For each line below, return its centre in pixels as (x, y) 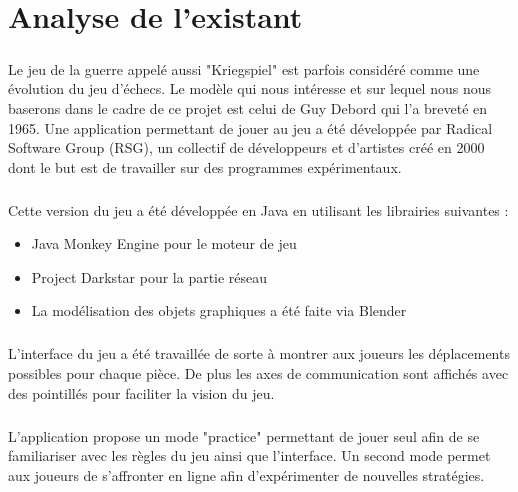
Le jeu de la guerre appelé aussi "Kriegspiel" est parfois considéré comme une (244, 68)
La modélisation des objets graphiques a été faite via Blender (219, 310)
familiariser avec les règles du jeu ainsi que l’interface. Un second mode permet (249, 455)
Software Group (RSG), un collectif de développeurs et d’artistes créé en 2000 (246, 147)
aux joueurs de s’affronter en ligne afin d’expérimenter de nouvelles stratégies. (246, 474)
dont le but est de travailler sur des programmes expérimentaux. (205, 166)
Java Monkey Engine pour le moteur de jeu (164, 243)
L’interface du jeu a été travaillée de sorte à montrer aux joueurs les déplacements (259, 353)
